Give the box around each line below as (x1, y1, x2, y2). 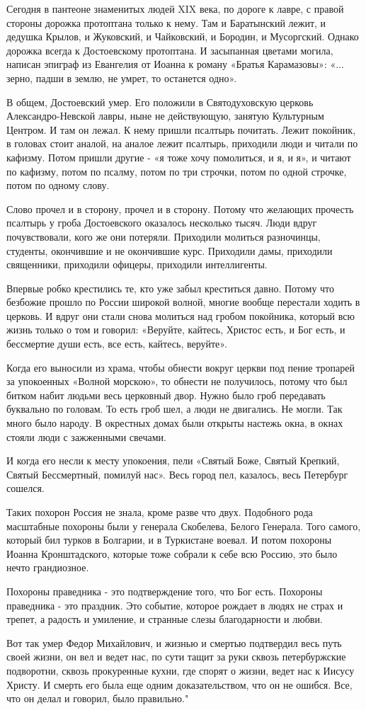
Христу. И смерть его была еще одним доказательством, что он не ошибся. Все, (6, 677, 353, 692)
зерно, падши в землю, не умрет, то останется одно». (6, 70, 237, 85)
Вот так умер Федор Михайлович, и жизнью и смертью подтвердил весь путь (6, 635, 342, 650)
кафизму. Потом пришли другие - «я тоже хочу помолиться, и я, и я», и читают (6, 149, 351, 164)
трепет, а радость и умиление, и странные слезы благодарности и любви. (6, 612, 323, 626)
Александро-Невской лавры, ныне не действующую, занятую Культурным (6, 108, 324, 123)
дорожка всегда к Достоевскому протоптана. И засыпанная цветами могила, (6, 42, 333, 57)
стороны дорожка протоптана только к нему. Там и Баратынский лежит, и (6, 15, 326, 30)
